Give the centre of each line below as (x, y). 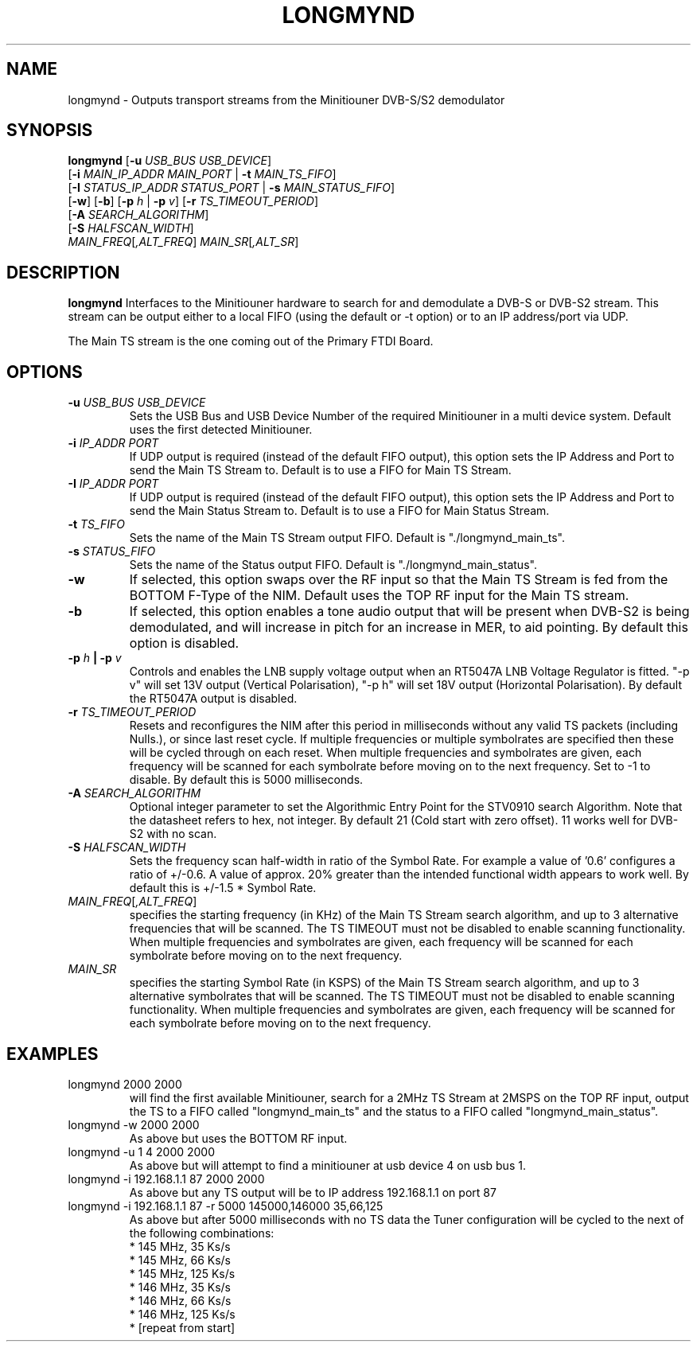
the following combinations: (202, 1233)
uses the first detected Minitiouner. (221, 430)
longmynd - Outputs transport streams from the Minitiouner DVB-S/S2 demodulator (286, 99)
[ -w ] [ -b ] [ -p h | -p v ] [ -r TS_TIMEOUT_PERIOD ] (193, 201)
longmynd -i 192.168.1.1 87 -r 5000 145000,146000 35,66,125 (226, 1206)
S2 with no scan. (173, 834)
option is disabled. (184, 643)
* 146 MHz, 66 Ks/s (180, 1300)
